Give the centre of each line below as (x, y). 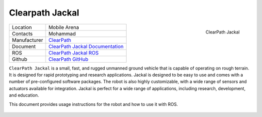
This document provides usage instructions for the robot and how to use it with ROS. (93, 104)
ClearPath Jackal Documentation (86, 46)
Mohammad (62, 33)
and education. (24, 95)
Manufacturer (27, 40)
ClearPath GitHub (69, 59)
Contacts (22, 33)
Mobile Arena (64, 27)
